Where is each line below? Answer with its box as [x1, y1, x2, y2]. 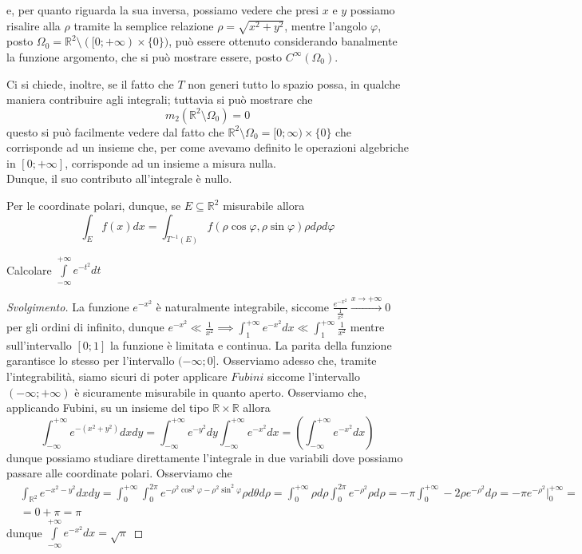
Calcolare [6, 261, 52, 278]
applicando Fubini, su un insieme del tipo [6, 399, 209, 416]
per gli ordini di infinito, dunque [6, 319, 164, 335]
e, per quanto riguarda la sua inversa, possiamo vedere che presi [6, 2, 319, 18]
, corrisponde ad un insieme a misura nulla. [65, 154, 276, 171]
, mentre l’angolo [284, 17, 367, 34]
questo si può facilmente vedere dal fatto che [6, 123, 224, 140]
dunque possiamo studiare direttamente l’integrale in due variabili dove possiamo [6, 449, 403, 465]
